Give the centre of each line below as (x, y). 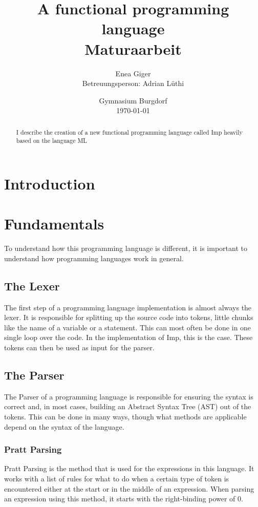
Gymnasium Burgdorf (133, 100)
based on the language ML (51, 141)
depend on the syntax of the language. (64, 426)
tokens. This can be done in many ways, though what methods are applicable (125, 417)
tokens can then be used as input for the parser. (79, 347)
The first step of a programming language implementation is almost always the (128, 307)
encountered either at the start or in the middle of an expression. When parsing (129, 488)
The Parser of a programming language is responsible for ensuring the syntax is (129, 396)
